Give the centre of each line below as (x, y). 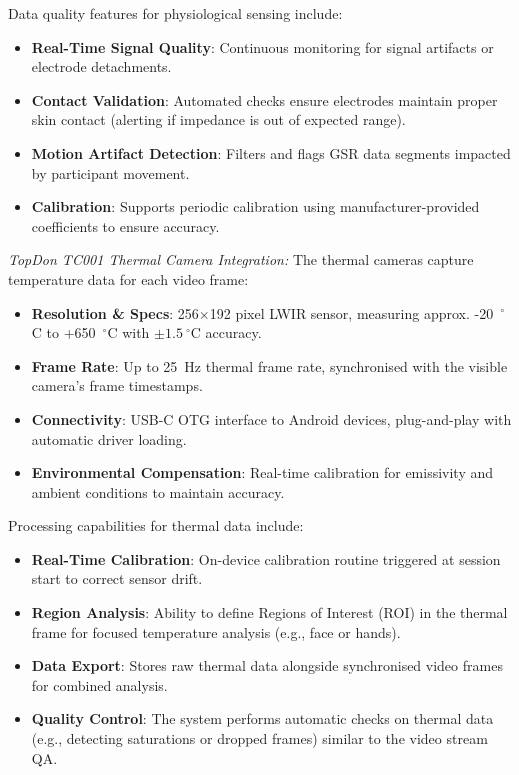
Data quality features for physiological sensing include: (175, 13)
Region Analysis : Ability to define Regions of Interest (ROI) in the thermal (269, 612)
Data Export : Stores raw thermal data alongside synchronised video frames (267, 665)
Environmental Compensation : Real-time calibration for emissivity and (262, 472)
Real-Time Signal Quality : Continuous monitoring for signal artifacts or (262, 46)
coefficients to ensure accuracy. (125, 225)
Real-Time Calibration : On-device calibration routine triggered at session (266, 558)
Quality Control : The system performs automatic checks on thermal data (262, 718)
